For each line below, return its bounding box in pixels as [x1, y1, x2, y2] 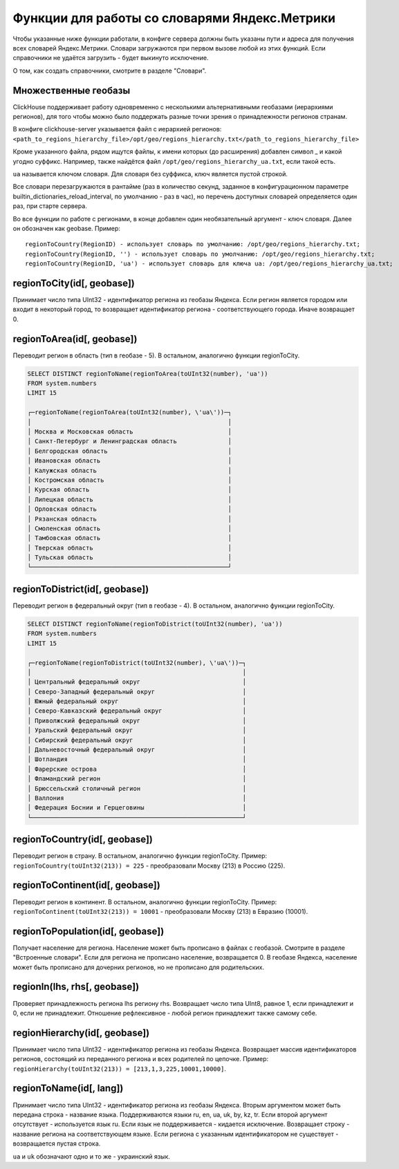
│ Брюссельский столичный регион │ [27, 785, 247, 792]
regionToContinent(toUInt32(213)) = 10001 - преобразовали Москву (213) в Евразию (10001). [12, 907, 308, 915]
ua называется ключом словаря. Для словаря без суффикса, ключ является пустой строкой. [12, 169, 288, 178]
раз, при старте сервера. [12, 202, 88, 210]
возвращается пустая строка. [12, 1139, 101, 1148]
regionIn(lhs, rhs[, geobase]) [12, 981, 140, 993]
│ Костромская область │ [27, 476, 232, 484]
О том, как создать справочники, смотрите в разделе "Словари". [12, 66, 207, 75]
